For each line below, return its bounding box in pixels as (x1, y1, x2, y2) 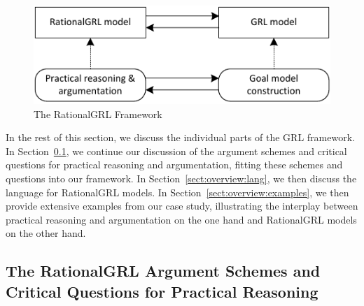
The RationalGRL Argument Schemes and (6, 260, 321, 282)
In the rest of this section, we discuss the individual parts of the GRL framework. (6, 130, 355, 145)
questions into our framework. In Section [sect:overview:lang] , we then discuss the (6, 171, 357, 185)
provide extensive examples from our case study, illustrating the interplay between (6, 198, 358, 213)
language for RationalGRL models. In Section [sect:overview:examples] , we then (6, 184, 349, 199)
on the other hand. (6, 226, 86, 240)
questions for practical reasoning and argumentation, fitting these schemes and (6, 157, 343, 172)
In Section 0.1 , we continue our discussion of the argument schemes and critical (6, 143, 347, 158)
